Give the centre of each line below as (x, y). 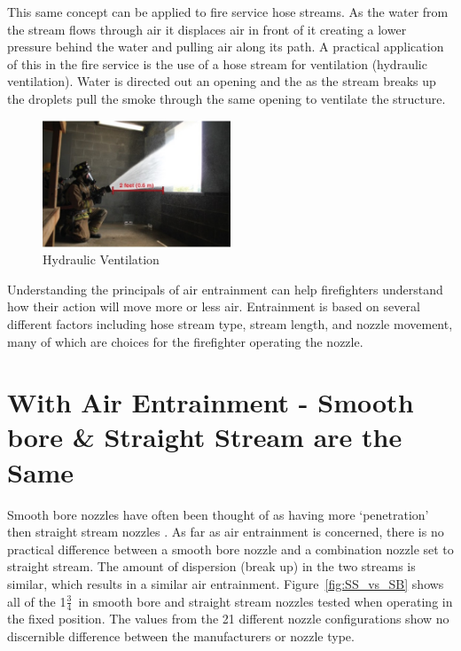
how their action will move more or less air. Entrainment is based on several (214, 306)
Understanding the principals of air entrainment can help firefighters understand (225, 289)
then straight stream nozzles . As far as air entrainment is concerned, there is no (226, 532)
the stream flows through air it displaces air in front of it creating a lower (207, 29)
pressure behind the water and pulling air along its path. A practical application (226, 47)
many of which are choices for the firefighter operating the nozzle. (185, 341)
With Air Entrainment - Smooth (211, 402)
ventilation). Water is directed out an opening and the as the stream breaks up (222, 81)
